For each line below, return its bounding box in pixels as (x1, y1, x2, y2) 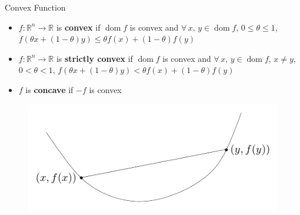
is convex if (56, 21, 101, 33)
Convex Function (5, 1, 66, 13)
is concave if (25, 83, 74, 95)
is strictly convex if (56, 52, 133, 64)
